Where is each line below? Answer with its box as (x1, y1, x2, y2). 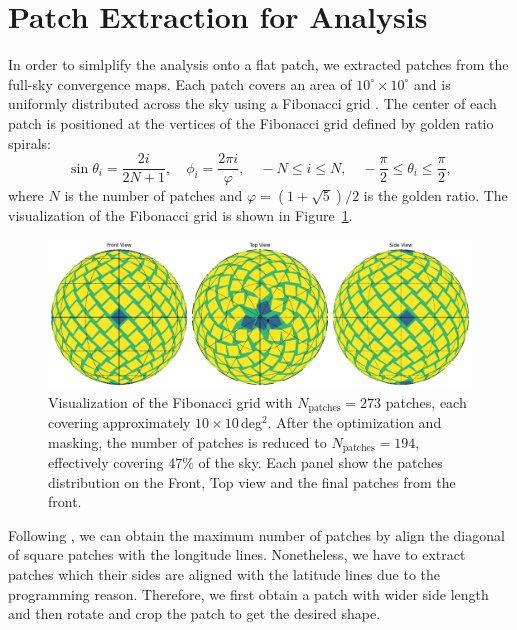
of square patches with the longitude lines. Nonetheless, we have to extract (8, 544, 466, 565)
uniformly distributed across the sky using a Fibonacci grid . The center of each (8, 93, 497, 114)
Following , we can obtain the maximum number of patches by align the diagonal (8, 524, 505, 545)
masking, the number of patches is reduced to (48, 431, 327, 452)
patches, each (385, 391, 467, 412)
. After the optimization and (267, 412, 442, 433)
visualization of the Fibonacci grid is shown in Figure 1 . (8, 205, 353, 226)
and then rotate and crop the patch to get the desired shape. (8, 603, 381, 624)
